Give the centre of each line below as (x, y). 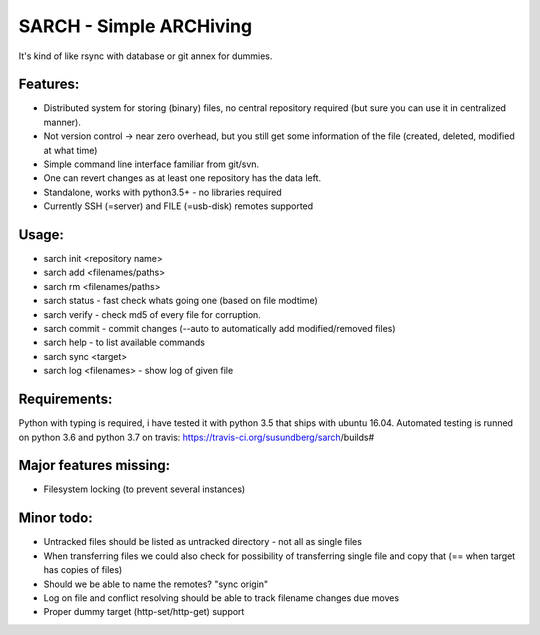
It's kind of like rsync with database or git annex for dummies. (145, 56)
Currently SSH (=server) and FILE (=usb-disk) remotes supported (178, 206)
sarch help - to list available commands (124, 342)
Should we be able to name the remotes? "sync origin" (156, 584)
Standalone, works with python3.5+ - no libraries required (162, 192)
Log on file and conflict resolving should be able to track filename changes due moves (221, 597)
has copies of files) (83, 570)
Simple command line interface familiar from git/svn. (151, 164)
